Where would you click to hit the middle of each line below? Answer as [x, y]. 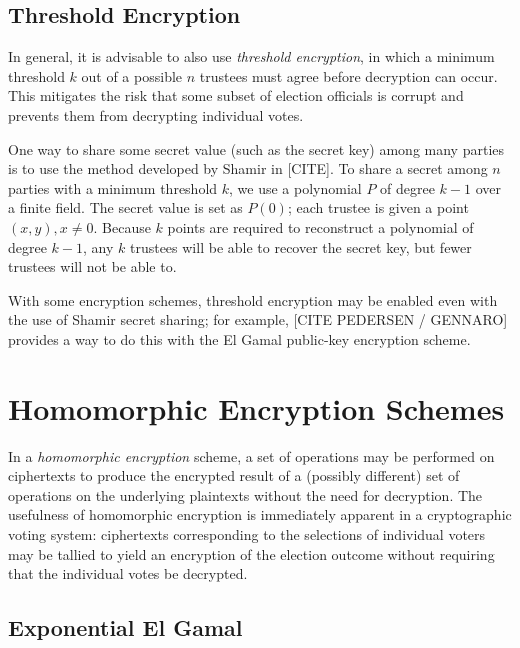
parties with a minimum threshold [113, 187]
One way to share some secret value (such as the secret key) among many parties [256, 148]
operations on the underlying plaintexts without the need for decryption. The [245, 494]
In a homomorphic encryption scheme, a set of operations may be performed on [251, 455]
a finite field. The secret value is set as [125, 207]
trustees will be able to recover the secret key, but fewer [300, 246]
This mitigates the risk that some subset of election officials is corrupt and [236, 95]
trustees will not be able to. [92, 266]
